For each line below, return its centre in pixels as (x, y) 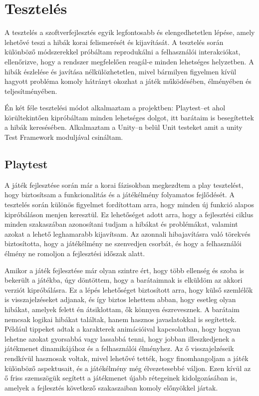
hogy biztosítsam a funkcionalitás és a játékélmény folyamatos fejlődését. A (120, 195)
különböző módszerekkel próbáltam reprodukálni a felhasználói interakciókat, (123, 52)
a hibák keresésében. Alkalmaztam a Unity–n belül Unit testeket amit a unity (124, 127)
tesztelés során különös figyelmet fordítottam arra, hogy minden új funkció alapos (129, 204)
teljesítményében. (31, 91)
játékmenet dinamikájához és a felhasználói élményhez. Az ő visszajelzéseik (119, 348)
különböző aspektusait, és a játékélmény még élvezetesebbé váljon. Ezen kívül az (128, 368)
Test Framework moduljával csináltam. (64, 137)
